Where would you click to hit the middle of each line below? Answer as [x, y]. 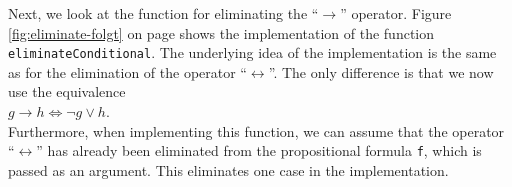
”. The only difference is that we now [381, 71]
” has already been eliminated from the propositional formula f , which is [259, 150]
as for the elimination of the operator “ [127, 71]
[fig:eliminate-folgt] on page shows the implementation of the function [221, 32]
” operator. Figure [396, 13]
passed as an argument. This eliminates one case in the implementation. [228, 169]
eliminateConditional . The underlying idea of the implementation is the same [252, 52]
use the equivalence [67, 91]
